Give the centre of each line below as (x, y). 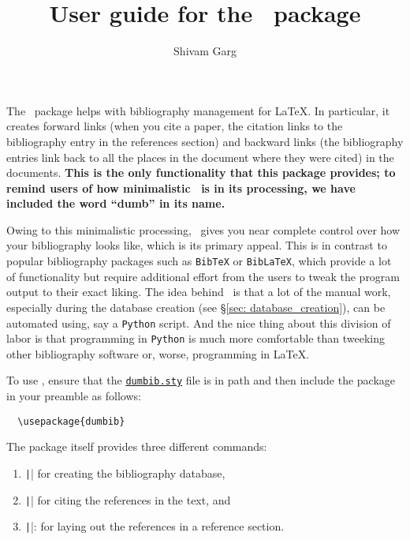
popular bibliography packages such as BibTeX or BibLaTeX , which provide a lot (199, 261)
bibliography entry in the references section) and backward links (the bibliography (205, 141)
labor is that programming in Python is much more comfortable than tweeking (196, 338)
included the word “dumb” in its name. (116, 203)
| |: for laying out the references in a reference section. (155, 526)
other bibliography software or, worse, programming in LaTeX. (158, 353)
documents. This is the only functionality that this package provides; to (201, 172)
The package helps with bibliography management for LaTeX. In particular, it (198, 110)
